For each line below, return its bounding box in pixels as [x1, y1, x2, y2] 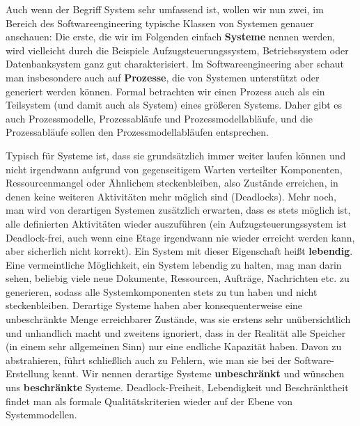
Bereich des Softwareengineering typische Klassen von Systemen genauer [6, 15, 314, 30]
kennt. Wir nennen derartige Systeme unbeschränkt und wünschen [52, 366, 345, 381]
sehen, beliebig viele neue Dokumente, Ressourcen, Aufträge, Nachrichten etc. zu [6, 271, 350, 285]
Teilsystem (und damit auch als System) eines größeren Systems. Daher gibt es [6, 97, 343, 112]
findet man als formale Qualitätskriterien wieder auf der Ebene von [6, 393, 293, 408]
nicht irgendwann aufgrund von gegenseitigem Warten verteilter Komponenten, [6, 161, 343, 176]
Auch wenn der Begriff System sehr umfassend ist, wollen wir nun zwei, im [6, 2, 324, 16]
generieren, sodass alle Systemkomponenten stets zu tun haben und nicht [6, 284, 318, 299]
